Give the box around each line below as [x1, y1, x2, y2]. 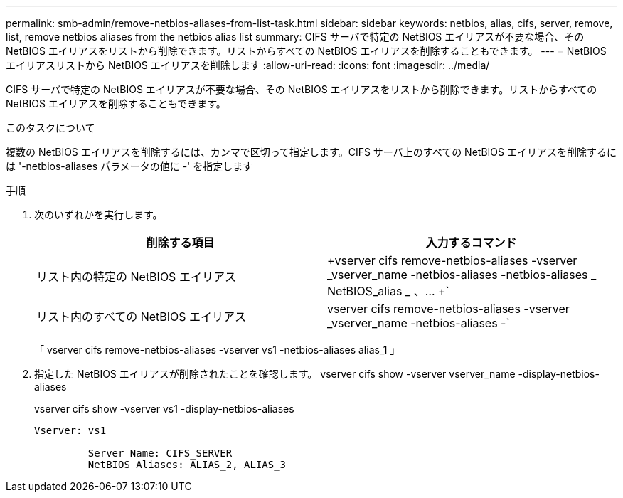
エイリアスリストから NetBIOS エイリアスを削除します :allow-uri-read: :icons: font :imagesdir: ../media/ [6, 59, 490, 71]
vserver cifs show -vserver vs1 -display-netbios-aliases [34, 403, 294, 415]
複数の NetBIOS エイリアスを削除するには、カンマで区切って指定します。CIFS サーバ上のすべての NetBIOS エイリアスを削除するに [6, 146, 617, 158]
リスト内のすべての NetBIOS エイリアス [36, 309, 247, 324]
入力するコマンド [425, 235, 517, 250]
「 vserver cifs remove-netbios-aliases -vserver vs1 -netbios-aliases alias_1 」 [34, 344, 400, 356]
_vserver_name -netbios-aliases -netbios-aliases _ [327, 267, 597, 282]
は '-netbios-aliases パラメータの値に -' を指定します [6, 160, 253, 172]
